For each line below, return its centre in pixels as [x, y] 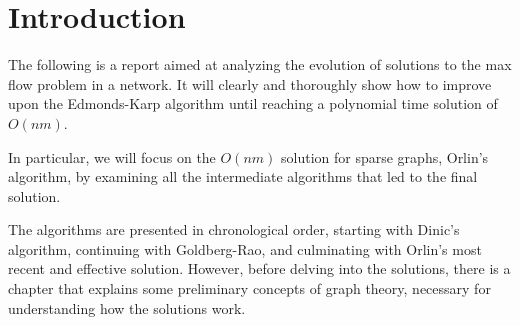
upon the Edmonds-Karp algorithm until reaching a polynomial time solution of [253, 103]
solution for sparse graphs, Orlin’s [385, 156]
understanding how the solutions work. [127, 307]
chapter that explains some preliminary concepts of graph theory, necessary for [249, 288]
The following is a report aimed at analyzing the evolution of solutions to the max [260, 64]
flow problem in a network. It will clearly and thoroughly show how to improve [250, 83]
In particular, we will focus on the [112, 156]
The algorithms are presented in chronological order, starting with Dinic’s [234, 229]
